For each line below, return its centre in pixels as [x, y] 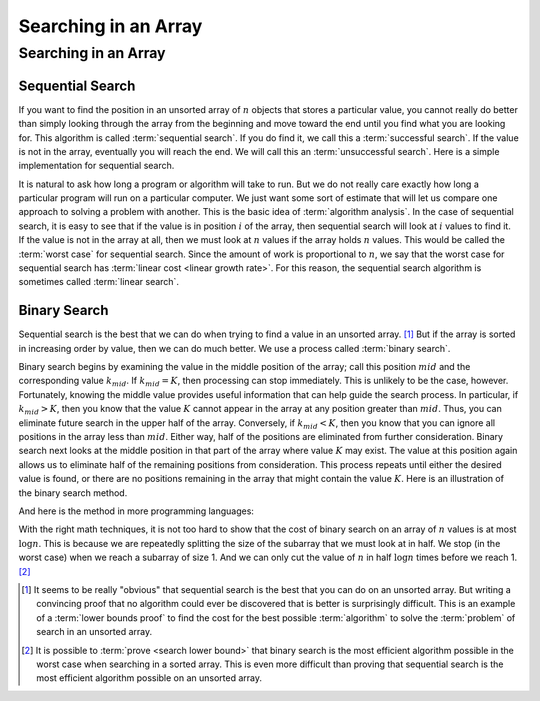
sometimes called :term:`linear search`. [99, 282]
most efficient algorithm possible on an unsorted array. [149, 678]
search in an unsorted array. [94, 632]
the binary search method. [73, 492]
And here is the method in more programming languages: [136, 511]
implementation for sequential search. [96, 166]
